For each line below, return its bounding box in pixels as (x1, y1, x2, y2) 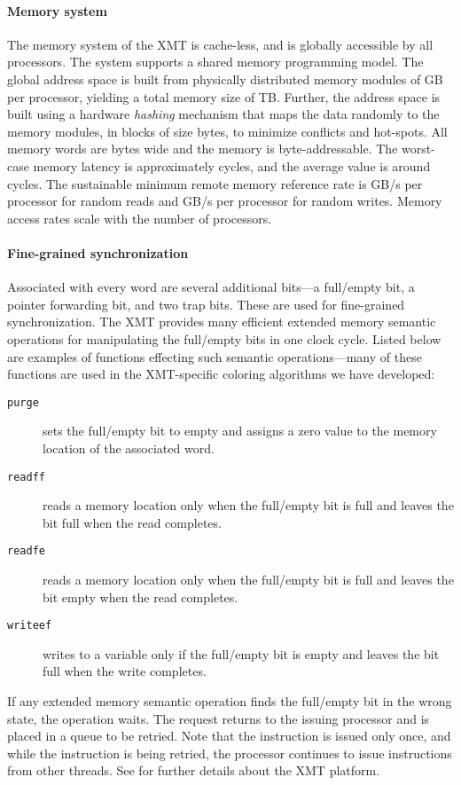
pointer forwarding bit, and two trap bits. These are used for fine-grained (7, 294, 405, 313)
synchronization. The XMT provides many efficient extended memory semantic (7, 312, 436, 331)
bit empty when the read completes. (43, 587, 238, 606)
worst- (402, 139, 435, 158)
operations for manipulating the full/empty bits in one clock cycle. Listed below (7, 329, 441, 348)
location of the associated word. (43, 438, 215, 457)
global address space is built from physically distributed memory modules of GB (7, 69, 443, 88)
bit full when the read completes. (43, 513, 222, 531)
